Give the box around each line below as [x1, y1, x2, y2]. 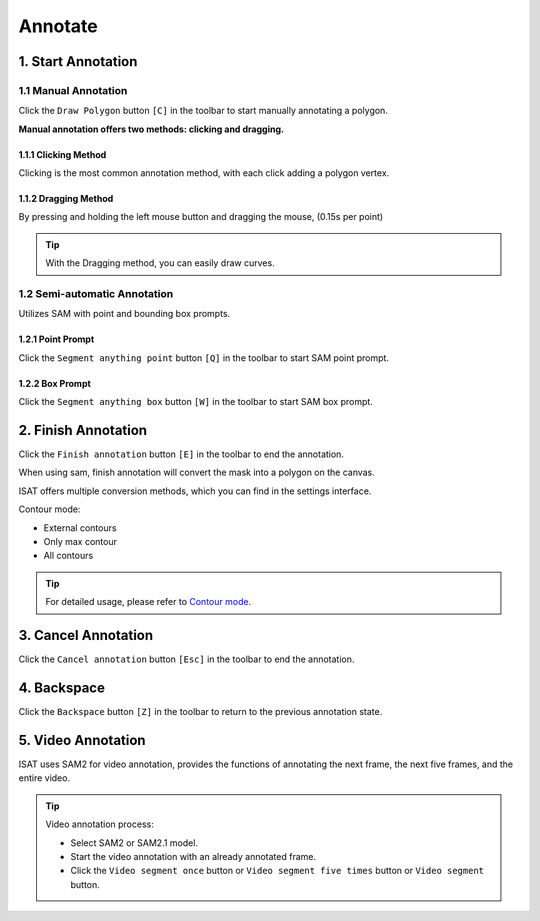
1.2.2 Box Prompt [18, 377, 92, 389]
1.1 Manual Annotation [18, 83, 128, 97]
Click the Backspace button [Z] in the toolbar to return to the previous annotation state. [18, 706, 383, 718]
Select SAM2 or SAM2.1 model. [70, 836, 199, 849]
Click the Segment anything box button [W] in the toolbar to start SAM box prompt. [18, 396, 374, 408]
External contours [43, 521, 117, 534]
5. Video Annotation [18, 731, 146, 749]
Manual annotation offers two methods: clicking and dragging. [18, 123, 285, 135]
